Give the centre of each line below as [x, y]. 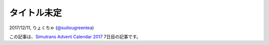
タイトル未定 [36, 13]
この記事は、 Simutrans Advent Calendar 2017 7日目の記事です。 [75, 37]
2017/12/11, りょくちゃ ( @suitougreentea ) [52, 28]
